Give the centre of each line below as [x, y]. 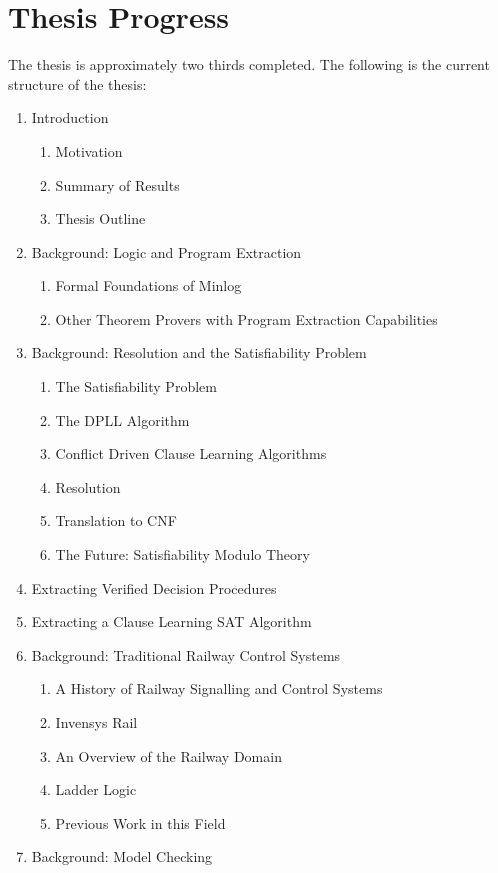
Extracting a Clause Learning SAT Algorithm [171, 621]
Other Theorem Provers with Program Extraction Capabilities [246, 318]
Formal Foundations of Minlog [148, 285]
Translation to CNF [116, 520]
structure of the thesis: [77, 83]
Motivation [89, 150]
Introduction [70, 117]
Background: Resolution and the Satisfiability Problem [199, 352]
